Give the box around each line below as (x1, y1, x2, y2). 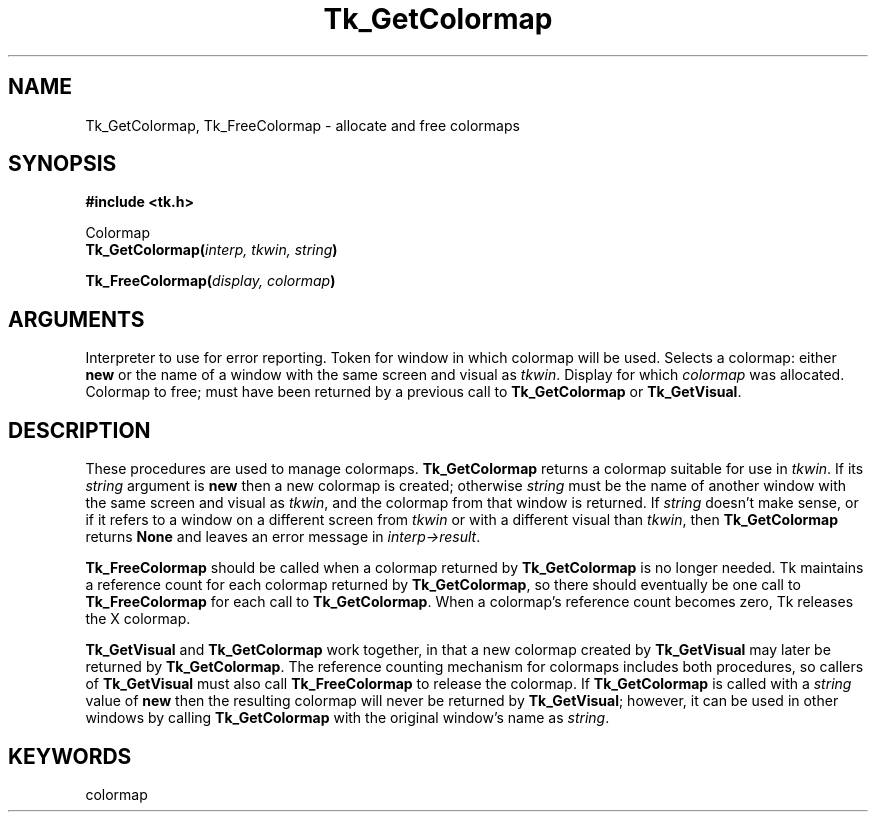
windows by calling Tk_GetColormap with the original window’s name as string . (85, 709, 610, 727)
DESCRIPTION (8, 417, 151, 443)
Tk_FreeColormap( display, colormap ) (85, 272, 336, 290)
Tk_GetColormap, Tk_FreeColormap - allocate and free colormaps (85, 116, 520, 134)
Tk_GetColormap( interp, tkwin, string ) (85, 241, 338, 259)
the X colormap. (85, 610, 191, 628)
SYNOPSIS (8, 151, 117, 177)
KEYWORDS (8, 743, 132, 769)
